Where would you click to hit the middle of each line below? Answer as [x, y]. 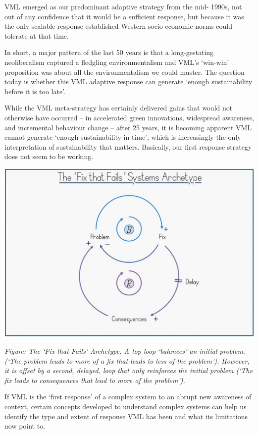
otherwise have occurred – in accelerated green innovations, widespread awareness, [129, 117]
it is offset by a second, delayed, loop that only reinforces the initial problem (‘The [129, 370]
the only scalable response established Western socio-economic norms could [118, 26]
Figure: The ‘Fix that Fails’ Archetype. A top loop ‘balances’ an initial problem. [125, 351]
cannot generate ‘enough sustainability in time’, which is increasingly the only [123, 137]
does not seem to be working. [49, 156]
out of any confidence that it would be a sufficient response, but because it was [124, 16]
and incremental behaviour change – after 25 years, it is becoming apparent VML [128, 127]
